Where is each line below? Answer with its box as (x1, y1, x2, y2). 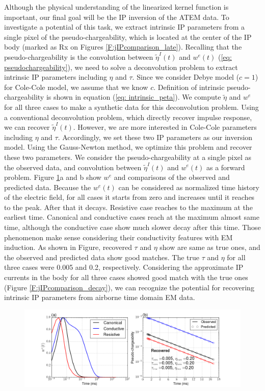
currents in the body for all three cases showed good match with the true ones (4, 272, 248, 283)
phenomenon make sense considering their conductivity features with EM (4, 232, 233, 242)
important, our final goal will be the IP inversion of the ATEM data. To (4, 11, 229, 22)
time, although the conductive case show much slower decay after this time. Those (4, 222, 261, 233)
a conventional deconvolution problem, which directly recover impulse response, (4, 111, 252, 122)
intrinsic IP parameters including (4, 72, 107, 82)
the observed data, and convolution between (4, 162, 142, 172)
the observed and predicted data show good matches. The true (4, 251, 199, 262)
